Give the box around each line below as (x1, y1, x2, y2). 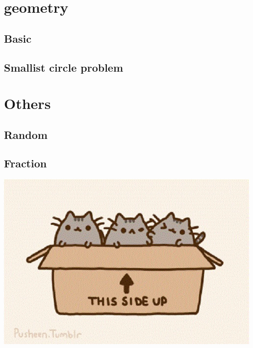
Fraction (4, 156, 47, 171)
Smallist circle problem (4, 59, 124, 75)
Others (4, 93, 51, 113)
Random (4, 127, 48, 142)
